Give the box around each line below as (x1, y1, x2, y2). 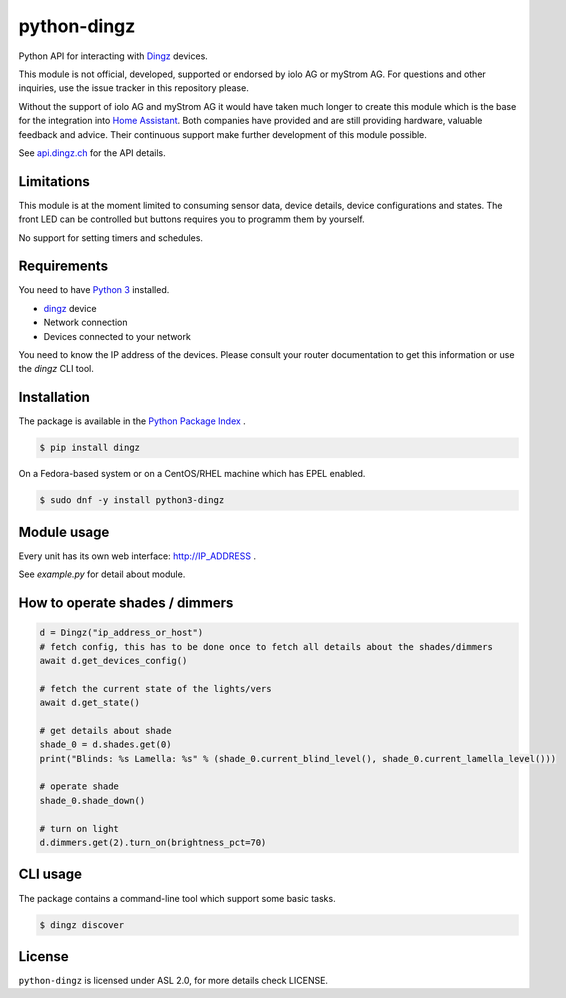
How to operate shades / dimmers (18, 595, 234, 611)
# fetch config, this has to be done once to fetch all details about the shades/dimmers (39, 641, 494, 652)
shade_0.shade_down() (39, 795, 146, 806)
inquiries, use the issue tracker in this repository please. (18, 82, 249, 94)
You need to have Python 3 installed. (18, 284, 170, 296)
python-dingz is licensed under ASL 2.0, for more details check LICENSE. (18, 975, 329, 987)
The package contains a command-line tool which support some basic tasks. (18, 892, 336, 904)
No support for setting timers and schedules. (18, 231, 204, 244)
